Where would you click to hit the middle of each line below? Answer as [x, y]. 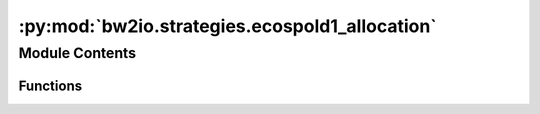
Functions [50, 85]
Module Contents [77, 53]
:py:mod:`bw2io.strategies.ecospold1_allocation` [227, 26]
